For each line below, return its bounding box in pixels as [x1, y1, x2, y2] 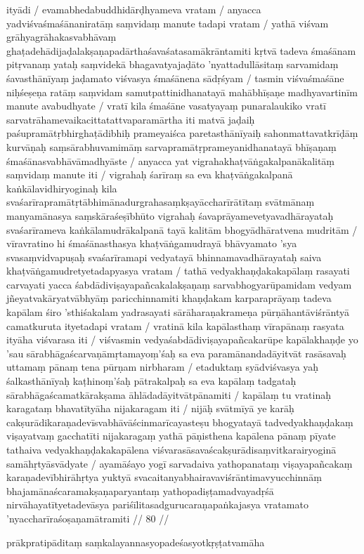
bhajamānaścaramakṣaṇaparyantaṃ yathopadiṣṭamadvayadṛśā [6, 483, 274, 498]
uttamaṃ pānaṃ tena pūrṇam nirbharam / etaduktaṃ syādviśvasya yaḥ [6, 360, 319, 374]
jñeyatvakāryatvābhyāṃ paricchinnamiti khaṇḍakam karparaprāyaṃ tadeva [6, 291, 332, 305]
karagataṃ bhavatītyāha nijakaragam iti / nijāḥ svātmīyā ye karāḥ [6, 401, 294, 416]
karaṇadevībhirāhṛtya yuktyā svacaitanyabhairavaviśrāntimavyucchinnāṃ [6, 470, 322, 484]
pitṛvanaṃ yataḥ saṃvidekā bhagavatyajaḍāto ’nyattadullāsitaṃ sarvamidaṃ [6, 57, 339, 72]
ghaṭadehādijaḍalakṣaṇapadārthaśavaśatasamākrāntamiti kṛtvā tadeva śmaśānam [6, 43, 356, 58]
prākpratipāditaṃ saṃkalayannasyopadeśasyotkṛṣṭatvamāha [6, 534, 265, 549]
